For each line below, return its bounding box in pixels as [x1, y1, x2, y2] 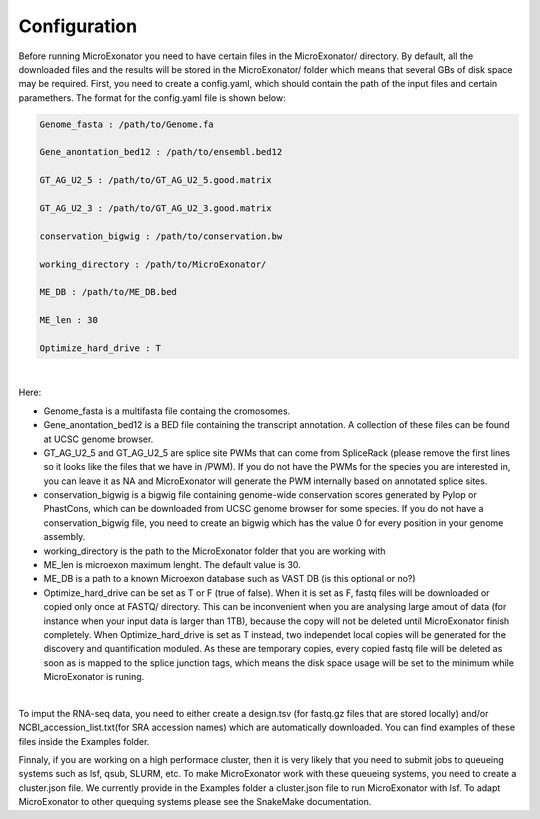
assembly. [43, 531, 86, 543]
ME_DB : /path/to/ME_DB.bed [39, 286, 177, 298]
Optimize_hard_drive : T [39, 342, 162, 354]
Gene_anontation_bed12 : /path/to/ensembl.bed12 [39, 146, 283, 158]
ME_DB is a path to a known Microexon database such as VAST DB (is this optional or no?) [43, 573, 416, 585]
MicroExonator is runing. [43, 671, 145, 683]
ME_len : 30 [39, 315, 99, 326]
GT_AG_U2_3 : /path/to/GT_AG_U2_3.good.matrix [39, 203, 272, 214]
